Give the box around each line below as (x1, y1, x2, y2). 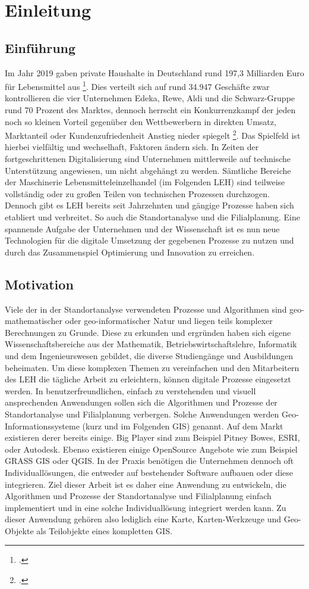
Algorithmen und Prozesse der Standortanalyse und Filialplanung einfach (5, 490, 272, 502)
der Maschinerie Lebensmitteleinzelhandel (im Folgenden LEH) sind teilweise (5, 176, 285, 188)
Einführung (5, 38, 76, 57)
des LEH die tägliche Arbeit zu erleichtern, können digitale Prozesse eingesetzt (5, 373, 291, 385)
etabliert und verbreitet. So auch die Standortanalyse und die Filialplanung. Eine (5, 211, 300, 223)
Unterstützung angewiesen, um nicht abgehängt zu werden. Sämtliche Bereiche (5, 164, 291, 176)
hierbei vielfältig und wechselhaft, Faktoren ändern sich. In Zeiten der (5, 141, 259, 153)
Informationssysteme (5, 419, 80, 432)
